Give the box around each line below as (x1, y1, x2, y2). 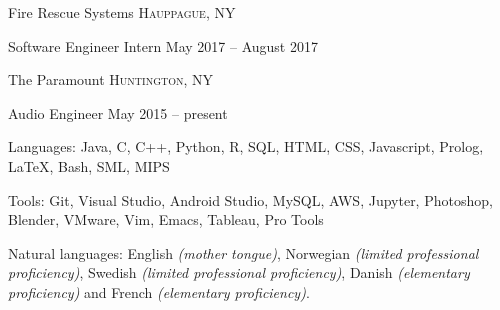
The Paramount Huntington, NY (8, 69, 214, 90)
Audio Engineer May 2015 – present (8, 102, 228, 123)
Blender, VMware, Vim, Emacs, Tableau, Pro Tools (8, 209, 324, 230)
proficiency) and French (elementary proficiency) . (8, 281, 310, 302)
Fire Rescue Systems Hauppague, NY (8, 2, 236, 22)
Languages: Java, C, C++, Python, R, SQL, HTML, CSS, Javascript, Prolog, (8, 136, 484, 157)
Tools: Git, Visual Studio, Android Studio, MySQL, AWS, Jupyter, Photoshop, (8, 189, 493, 210)
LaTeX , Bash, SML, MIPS (8, 155, 170, 176)
